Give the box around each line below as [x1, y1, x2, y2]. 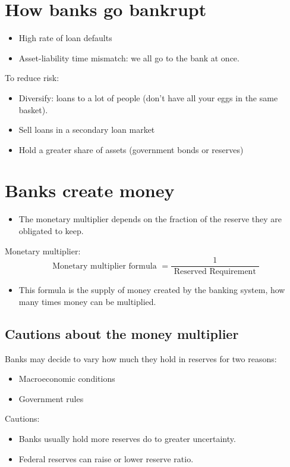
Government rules [18, 392, 84, 404]
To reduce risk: [5, 71, 59, 84]
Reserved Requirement [174, 267, 256, 276]
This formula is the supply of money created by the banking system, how [18, 284, 285, 296]
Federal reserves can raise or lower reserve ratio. [18, 452, 194, 465]
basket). [18, 103, 48, 116]
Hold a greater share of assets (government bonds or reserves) [18, 143, 244, 155]
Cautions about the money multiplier [5, 324, 239, 343]
